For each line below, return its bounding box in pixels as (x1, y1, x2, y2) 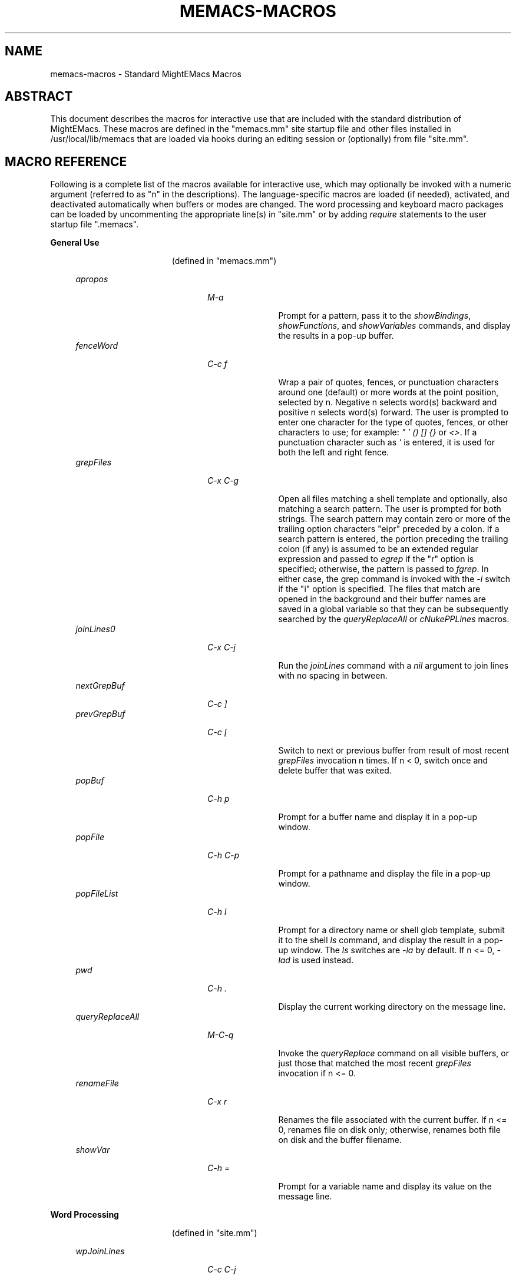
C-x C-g (207, 475, 239, 486)
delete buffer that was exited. (278, 765, 392, 776)
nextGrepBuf (75, 680, 125, 691)
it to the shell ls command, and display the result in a (278, 935, 482, 946)
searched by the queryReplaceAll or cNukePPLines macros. (278, 614, 510, 624)
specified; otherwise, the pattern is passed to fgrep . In (278, 564, 489, 574)
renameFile (75, 1078, 119, 1089)
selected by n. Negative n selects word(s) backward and (278, 397, 497, 408)
